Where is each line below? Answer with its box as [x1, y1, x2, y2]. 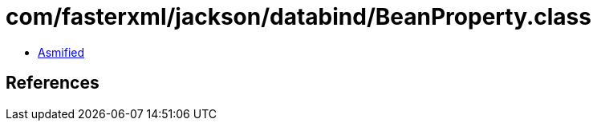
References [6, 73, 99, 93]
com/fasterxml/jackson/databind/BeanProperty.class [6, 3, 591, 30]
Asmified [38, 45, 85, 59]
